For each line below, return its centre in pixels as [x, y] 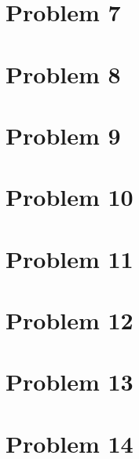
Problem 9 [63, 135]
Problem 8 [63, 73]
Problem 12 [69, 320]
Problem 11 [69, 258]
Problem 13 [69, 382]
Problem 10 [69, 197]
